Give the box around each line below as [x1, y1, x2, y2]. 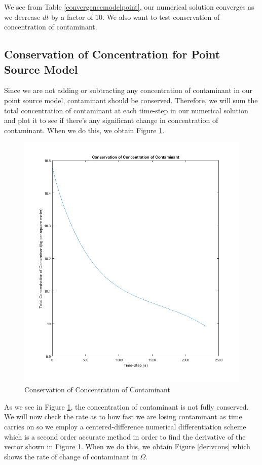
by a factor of [51, 11, 93, 22]
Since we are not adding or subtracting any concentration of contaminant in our [4, 85, 252, 96]
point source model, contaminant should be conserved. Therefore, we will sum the [4, 95, 258, 105]
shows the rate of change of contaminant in [4, 451, 138, 461]
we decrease [4, 11, 41, 22]
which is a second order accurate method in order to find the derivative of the [4, 431, 246, 442]
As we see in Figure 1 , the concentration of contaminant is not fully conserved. [4, 401, 249, 412]
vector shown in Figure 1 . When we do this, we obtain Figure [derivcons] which [4, 441, 250, 452]
